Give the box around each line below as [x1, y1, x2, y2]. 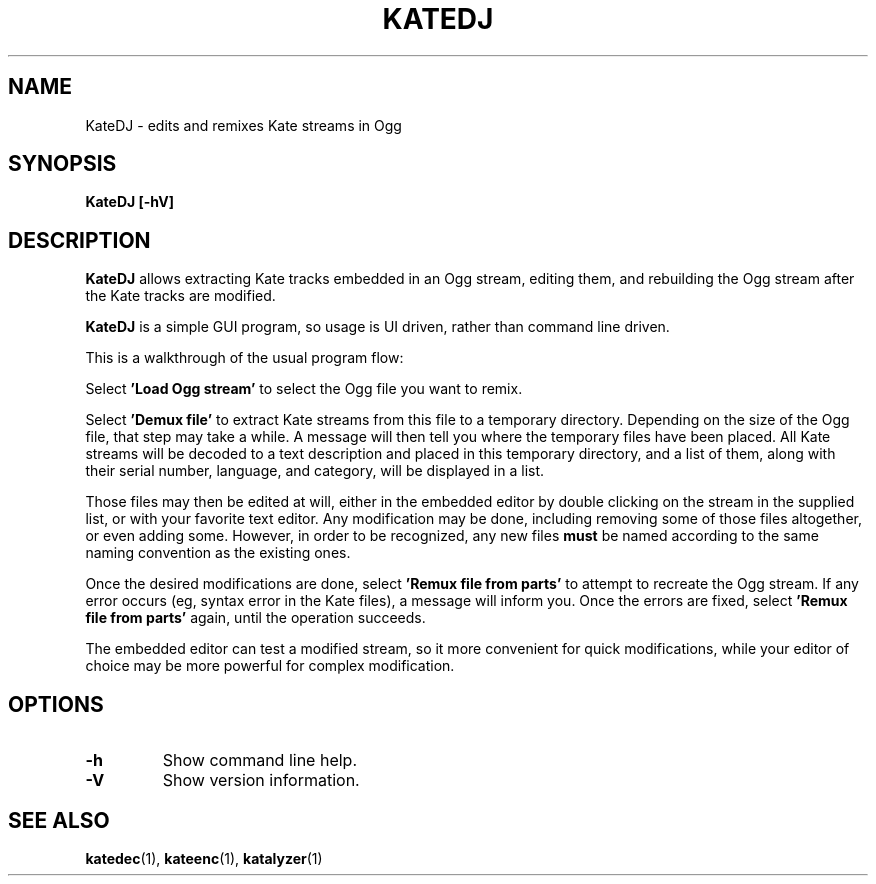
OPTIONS [8, 691, 104, 717]
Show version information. [162, 770, 360, 791]
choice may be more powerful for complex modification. [85, 657, 455, 675]
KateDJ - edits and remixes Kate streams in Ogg [85, 116, 402, 134]
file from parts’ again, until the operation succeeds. [85, 609, 426, 627]
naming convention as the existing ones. [85, 544, 351, 562]
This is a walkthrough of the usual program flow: [85, 349, 404, 367]
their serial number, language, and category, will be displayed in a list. [85, 462, 545, 480]
